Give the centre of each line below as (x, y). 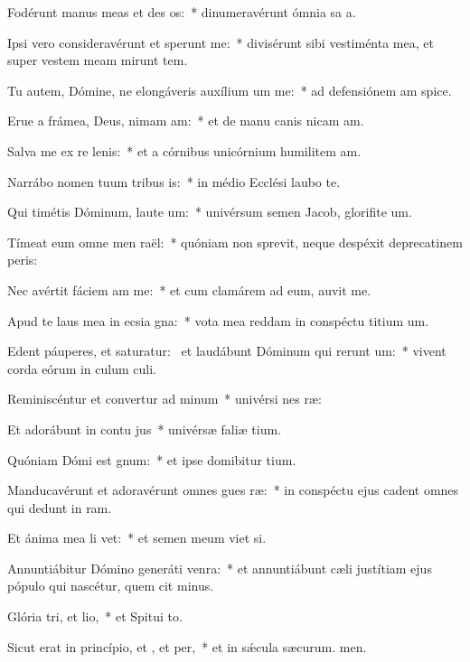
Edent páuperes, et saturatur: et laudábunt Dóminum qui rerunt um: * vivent (227, 351)
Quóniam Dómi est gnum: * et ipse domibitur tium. (152, 459)
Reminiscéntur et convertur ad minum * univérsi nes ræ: (164, 399)
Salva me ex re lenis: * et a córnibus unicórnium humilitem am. (184, 150)
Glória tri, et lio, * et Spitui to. (95, 616)
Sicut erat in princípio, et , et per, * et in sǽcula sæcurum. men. (187, 646)
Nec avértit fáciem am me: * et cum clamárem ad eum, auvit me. (189, 289)
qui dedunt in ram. (60, 507)
